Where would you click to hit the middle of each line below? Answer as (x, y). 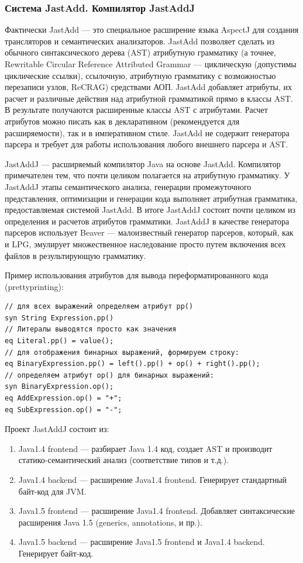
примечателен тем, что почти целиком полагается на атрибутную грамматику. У (147, 175)
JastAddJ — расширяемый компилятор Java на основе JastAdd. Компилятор (143, 163)
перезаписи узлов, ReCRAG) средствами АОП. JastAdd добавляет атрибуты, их (148, 87)
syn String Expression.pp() (59, 318)
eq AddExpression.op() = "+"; (63, 398)
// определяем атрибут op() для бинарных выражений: (109, 375)
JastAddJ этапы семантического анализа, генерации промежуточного (128, 186)
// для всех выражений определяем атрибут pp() (99, 307)
